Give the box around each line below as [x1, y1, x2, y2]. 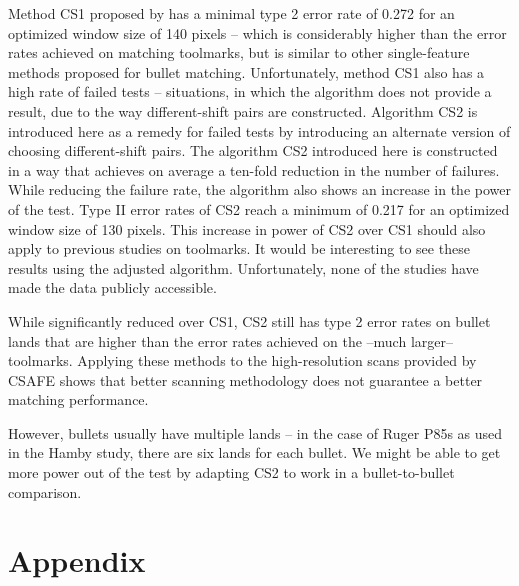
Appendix [8, 540, 146, 581]
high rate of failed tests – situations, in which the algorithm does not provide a [8, 81, 492, 102]
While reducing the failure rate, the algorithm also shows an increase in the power [8, 179, 511, 200]
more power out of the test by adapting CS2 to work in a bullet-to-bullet [8, 462, 455, 483]
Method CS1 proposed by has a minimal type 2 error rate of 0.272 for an [8, 3, 455, 23]
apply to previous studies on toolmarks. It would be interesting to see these [8, 238, 470, 259]
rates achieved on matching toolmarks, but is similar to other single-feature [8, 42, 470, 63]
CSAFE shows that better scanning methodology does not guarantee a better [8, 369, 483, 390]
